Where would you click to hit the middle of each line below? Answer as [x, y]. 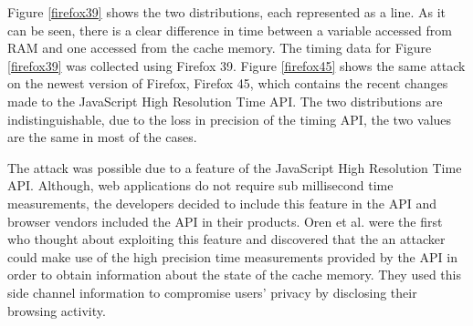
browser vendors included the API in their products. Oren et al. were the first [225, 221]
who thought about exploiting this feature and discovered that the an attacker [226, 239]
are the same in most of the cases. [102, 137]
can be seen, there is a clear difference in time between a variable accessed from [230, 30]
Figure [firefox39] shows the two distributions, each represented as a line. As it [227, 12]
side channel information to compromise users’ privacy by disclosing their [212, 292]
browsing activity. [57, 310]
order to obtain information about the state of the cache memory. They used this [234, 275]
